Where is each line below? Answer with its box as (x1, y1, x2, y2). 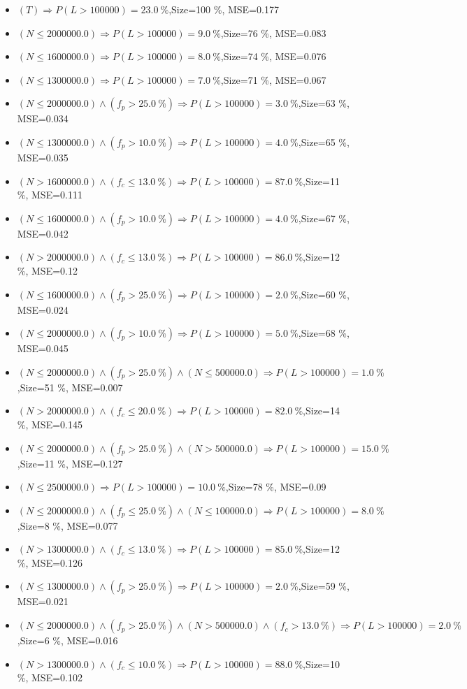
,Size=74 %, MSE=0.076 (220, 49, 326, 64)
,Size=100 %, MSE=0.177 (168, 2, 279, 16)
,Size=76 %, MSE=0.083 (220, 25, 326, 40)
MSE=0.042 (17, 226, 69, 240)
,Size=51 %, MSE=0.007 (17, 379, 123, 394)
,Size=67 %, (298, 210, 350, 225)
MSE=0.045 (17, 341, 69, 356)
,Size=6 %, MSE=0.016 (17, 633, 118, 648)
